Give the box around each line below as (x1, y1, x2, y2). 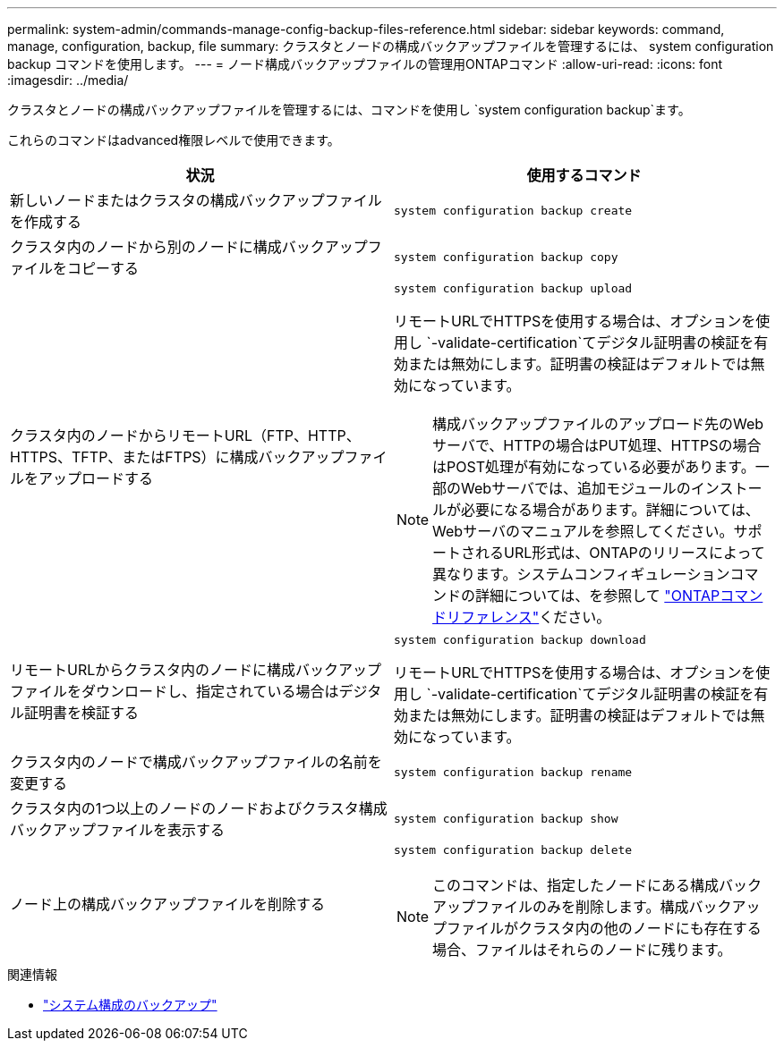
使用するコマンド (526, 166, 642, 184)
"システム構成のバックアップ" (43, 997, 217, 1012)
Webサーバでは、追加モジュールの (461, 479, 691, 497)
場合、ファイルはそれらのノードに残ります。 (432, 941, 732, 959)
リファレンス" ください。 (447, 608, 611, 626)
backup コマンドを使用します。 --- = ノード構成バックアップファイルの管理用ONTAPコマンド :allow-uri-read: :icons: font (7, 56, 723, 72)
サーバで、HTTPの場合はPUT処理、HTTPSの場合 (432, 436, 762, 454)
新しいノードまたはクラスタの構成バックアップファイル (10, 191, 382, 209)
